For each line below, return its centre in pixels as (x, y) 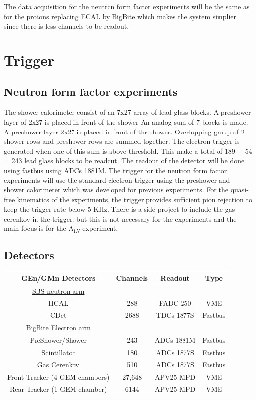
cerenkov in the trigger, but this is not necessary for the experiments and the (120, 218)
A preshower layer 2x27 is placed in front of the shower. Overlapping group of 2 (124, 131)
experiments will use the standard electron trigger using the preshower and (117, 180)
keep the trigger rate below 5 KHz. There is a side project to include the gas (120, 209)
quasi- (239, 190)
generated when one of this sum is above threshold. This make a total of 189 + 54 (128, 151)
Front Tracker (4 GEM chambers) (58, 377)
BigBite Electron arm (58, 328)
